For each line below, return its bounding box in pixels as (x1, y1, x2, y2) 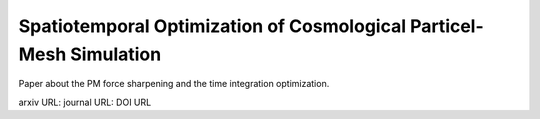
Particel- (410, 15, 484, 37)
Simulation (70, 43, 162, 65)
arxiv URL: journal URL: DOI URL (18, 96, 152, 108)
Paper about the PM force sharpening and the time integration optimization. (18, 78, 330, 90)
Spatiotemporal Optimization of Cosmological (18, 15, 407, 37)
